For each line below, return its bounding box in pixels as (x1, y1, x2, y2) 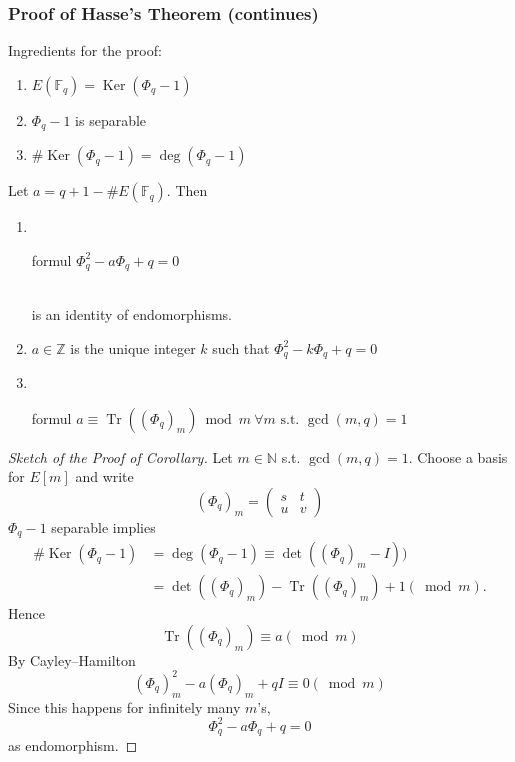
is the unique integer (70, 337, 196, 358)
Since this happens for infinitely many (8, 696, 241, 717)
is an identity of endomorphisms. (31, 303, 232, 324)
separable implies (51, 516, 156, 537)
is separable (75, 109, 147, 130)
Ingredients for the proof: (8, 40, 162, 61)
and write (75, 466, 134, 487)
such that (212, 337, 270, 358)
